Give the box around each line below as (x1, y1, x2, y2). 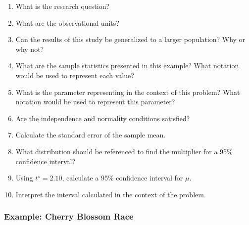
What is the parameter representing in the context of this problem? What (15, 87, 240, 97)
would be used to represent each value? (15, 70, 134, 80)
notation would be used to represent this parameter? (15, 96, 175, 107)
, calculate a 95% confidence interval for (62, 173, 183, 183)
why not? (15, 44, 44, 54)
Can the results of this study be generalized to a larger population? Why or (15, 34, 246, 45)
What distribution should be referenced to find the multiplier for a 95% (15, 146, 233, 156)
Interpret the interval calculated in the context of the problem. (15, 189, 206, 199)
